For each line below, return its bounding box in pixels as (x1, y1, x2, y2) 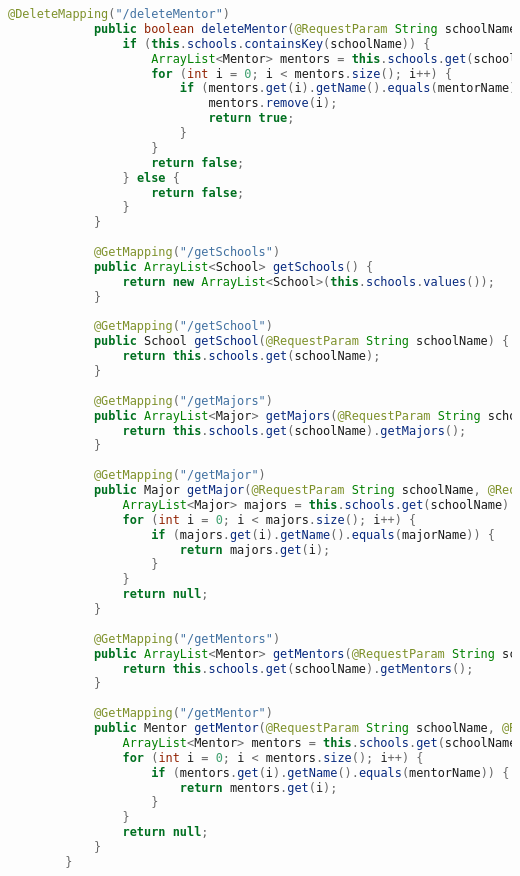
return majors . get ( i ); (179, 542, 331, 557)
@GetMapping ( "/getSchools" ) (93, 245, 281, 259)
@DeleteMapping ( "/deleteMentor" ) (8, 7, 230, 21)
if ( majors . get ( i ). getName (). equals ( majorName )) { (151, 527, 495, 542)
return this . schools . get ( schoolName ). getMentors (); (122, 661, 474, 676)
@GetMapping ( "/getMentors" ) (93, 631, 281, 646)
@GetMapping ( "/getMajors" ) (93, 393, 273, 408)
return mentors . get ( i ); (179, 780, 338, 795)
